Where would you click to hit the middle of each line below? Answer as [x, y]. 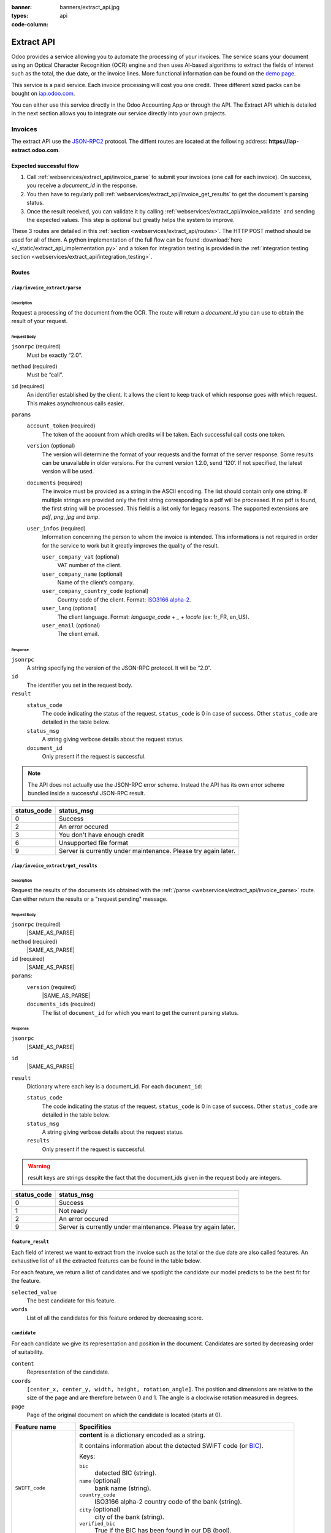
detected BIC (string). [125, 1473]
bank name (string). [123, 1488]
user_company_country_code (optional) [95, 591]
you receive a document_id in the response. [82, 185]
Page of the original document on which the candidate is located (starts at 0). [124, 1415]
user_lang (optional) [70, 608]
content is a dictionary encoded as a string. [142, 1435]
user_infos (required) [56, 528]
